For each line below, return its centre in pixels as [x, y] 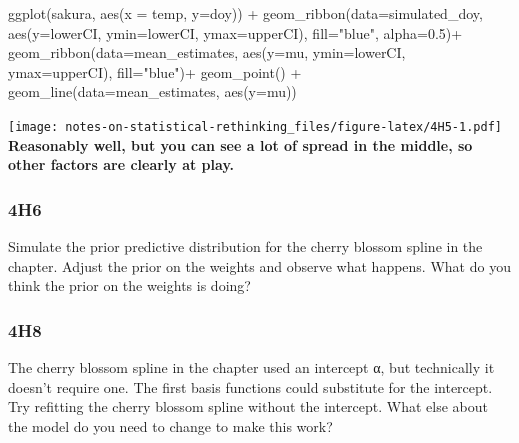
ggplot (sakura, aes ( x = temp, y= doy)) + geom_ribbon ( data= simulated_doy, [245, 13]
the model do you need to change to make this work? [170, 425]
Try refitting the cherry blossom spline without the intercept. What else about [248, 406]
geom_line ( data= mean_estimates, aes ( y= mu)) [152, 91]
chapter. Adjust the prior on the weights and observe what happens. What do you [259, 265]
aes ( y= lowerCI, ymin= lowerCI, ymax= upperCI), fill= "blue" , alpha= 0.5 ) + [235, 32]
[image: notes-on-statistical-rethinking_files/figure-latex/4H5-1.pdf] [255, 126]
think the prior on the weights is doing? [129, 285]
